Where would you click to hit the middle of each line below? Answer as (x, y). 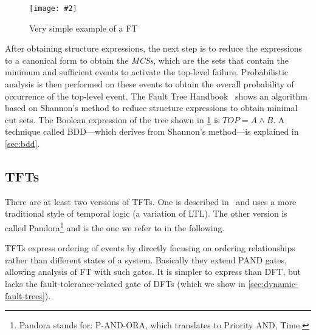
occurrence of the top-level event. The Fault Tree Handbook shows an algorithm (156, 96)
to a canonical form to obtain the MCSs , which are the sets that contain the (147, 60)
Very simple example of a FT (84, 28)
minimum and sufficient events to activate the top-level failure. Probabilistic (146, 72)
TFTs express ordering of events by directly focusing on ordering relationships (150, 248)
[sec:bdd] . (22, 143)
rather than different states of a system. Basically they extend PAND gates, (146, 259)
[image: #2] (53, 8)
